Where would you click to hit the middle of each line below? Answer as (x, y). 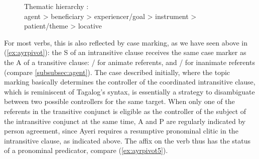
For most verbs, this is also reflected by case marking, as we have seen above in (126, 42)
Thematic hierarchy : (56, 6)
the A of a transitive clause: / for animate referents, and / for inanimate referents (129, 62)
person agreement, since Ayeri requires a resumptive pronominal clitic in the (121, 131)
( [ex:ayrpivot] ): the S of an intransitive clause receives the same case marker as (125, 52)
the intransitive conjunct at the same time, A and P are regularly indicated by (125, 121)
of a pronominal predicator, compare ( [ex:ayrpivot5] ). (86, 150)
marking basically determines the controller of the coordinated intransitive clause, (130, 82)
